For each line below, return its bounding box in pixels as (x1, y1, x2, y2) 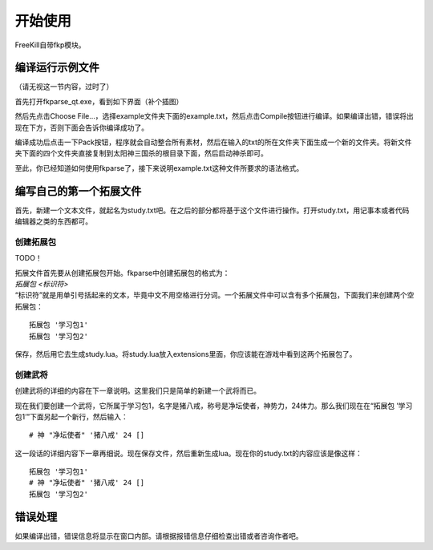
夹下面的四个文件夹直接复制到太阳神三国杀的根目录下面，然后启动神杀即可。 (14, 148, 268, 158)
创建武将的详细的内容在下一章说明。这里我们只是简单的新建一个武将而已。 (14, 386, 261, 396)
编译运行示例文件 (14, 61, 99, 75)
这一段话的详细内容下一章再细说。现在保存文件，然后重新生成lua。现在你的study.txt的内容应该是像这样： (14, 448, 362, 458)
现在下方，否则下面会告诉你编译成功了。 (14, 123, 148, 132)
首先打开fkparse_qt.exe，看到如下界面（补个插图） (14, 96, 184, 106)
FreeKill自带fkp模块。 (14, 40, 86, 50)
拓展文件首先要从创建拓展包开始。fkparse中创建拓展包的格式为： (14, 268, 230, 277)
